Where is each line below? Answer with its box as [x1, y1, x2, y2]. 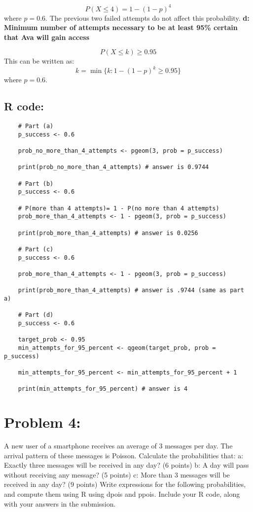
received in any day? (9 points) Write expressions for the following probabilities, [4, 479, 246, 489]
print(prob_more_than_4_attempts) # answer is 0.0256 [18, 229, 198, 237]
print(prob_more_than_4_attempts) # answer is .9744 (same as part [18, 287, 244, 294]
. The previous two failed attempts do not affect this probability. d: [45, 12, 250, 23]
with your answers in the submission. [4, 498, 116, 509]
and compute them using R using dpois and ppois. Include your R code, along [4, 488, 240, 499]
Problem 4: [4, 412, 81, 432]
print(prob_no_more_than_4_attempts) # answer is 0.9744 [18, 164, 209, 171]
